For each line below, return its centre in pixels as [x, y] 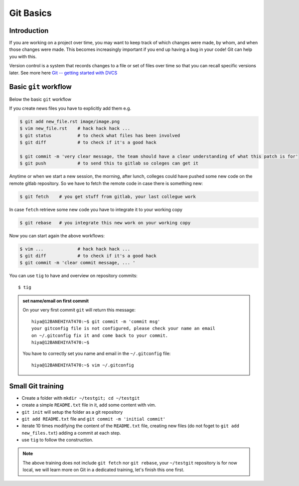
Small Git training [37, 386]
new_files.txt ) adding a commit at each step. [71, 433]
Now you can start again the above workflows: [57, 236]
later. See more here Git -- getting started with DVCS [63, 73]
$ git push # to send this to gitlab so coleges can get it [109, 163]
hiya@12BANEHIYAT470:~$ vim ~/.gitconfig [83, 365]
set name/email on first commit [56, 301]
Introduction [29, 31]
